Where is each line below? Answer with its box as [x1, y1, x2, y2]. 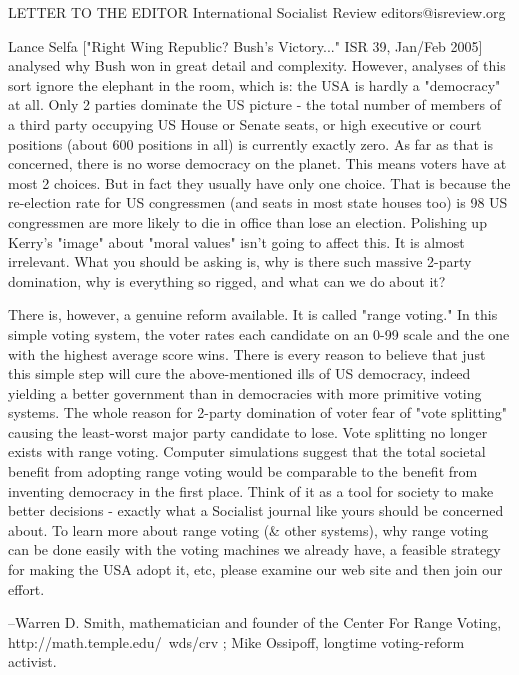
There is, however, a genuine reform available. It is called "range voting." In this [8, 304, 498, 325]
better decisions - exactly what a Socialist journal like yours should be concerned [8, 500, 504, 521]
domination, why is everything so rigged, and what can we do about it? [8, 270, 446, 291]
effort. [8, 578, 45, 599]
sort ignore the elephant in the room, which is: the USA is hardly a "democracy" [8, 74, 501, 95]
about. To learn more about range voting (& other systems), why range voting [8, 519, 489, 540]
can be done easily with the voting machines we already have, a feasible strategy [8, 539, 501, 560]
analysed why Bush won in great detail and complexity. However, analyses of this [8, 55, 506, 76]
